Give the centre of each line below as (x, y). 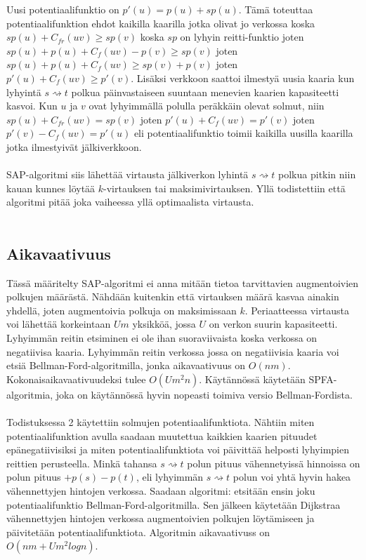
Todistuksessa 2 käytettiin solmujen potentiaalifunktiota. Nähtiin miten (161, 422)
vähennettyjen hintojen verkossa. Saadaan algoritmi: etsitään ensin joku (161, 491)
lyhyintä (24, 92)
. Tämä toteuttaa (276, 9)
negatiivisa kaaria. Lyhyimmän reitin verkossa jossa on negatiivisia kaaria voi (173, 351)
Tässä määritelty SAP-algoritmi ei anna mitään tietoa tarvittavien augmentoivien (183, 282)
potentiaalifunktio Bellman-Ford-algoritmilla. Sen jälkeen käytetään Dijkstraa (174, 504)
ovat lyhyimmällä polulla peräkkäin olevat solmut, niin (207, 106)
